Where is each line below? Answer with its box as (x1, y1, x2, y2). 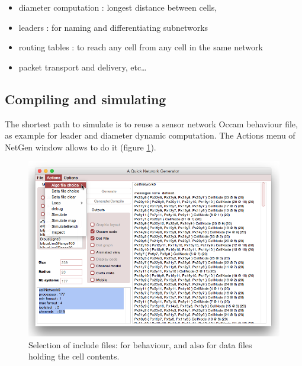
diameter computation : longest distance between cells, (18, 1, 217, 13)
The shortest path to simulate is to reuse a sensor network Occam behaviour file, (5, 117, 298, 130)
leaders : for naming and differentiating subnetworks (18, 21, 208, 33)
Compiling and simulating (5, 89, 166, 108)
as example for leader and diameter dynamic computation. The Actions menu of (5, 129, 295, 142)
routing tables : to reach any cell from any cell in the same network (18, 41, 263, 53)
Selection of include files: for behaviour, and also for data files (28, 338, 252, 351)
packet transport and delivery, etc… (18, 60, 147, 73)
